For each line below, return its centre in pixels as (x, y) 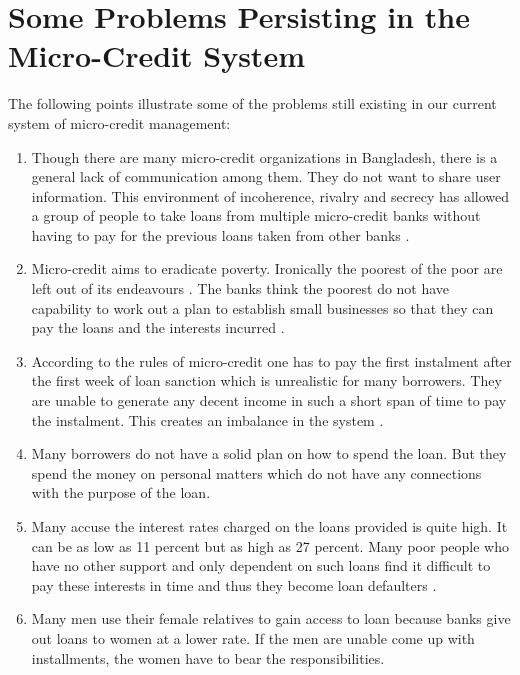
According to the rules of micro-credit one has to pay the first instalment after (271, 360)
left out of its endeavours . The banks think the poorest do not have (240, 288)
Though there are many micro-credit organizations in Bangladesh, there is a (264, 156)
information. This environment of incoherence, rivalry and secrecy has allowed (270, 195)
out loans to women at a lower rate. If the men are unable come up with (253, 637)
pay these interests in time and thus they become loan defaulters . (234, 584)
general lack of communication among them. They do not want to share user (266, 176)
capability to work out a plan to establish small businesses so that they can (262, 307)
